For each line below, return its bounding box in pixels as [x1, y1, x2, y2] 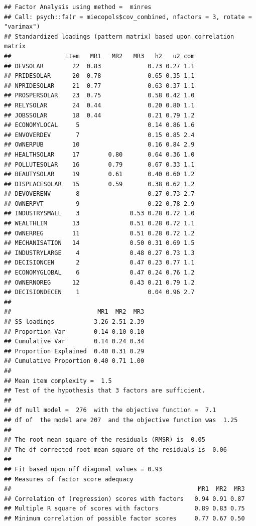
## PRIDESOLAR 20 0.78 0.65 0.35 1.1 [4, 72, 195, 80]
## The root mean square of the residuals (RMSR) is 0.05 [4, 436, 205, 444]
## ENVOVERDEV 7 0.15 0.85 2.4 [4, 131, 195, 139]
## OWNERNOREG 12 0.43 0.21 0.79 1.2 [4, 279, 195, 286]
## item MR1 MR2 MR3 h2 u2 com [4, 52, 195, 60]
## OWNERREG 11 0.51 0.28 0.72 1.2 [4, 229, 195, 237]
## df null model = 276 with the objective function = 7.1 [4, 407, 216, 414]
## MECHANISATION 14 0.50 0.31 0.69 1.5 [4, 239, 195, 247]
